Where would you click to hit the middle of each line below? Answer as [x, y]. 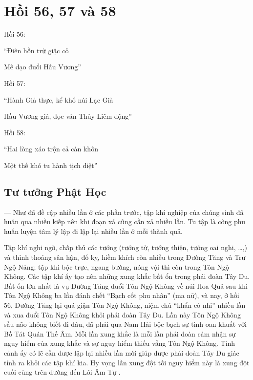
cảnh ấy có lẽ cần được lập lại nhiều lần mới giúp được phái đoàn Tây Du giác [122, 352]
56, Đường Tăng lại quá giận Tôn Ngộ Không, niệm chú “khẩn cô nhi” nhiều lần [125, 305]
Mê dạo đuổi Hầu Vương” [42, 67]
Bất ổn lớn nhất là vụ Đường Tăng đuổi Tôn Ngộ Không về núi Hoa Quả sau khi [126, 285]
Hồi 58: [15, 132]
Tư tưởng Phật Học [55, 191]
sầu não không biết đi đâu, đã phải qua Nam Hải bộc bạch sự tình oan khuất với [125, 324]
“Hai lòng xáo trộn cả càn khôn [51, 149]
